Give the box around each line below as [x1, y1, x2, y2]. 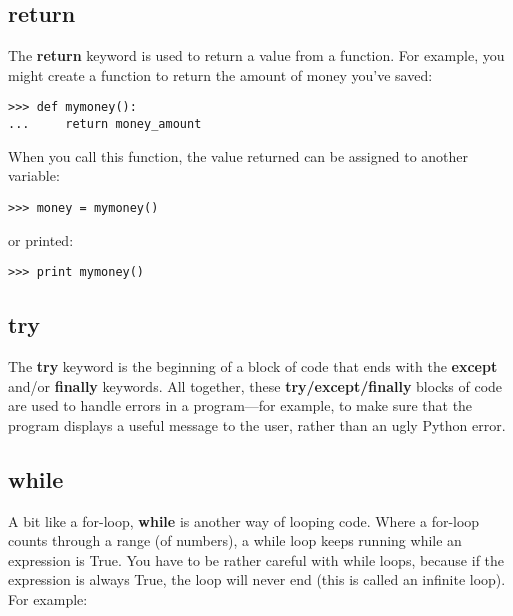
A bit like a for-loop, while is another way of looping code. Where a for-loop [8, 510, 480, 531]
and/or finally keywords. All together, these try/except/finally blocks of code [8, 375, 503, 396]
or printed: [8, 229, 74, 250]
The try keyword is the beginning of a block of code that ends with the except [8, 356, 498, 376]
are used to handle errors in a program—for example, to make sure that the [8, 395, 473, 416]
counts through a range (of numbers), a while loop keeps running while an [8, 530, 462, 551]
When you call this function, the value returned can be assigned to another [8, 145, 469, 166]
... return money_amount [8, 117, 202, 132]
